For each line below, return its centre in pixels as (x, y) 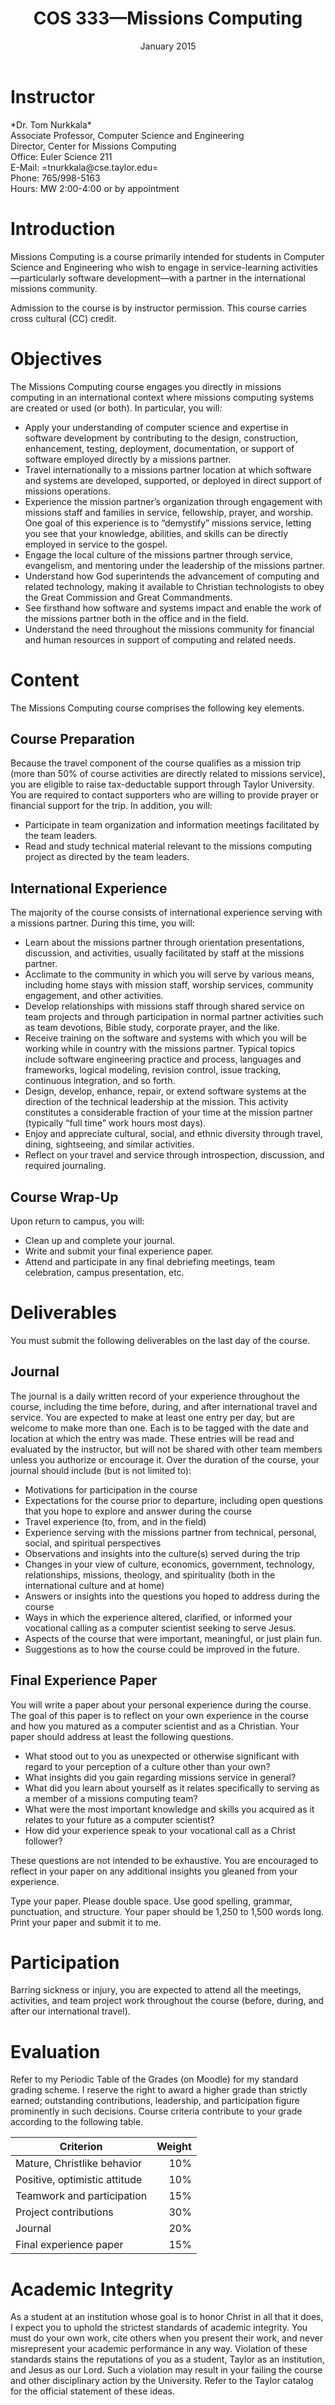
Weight (174, 2147)
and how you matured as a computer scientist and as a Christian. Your (155, 1726)
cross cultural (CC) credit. (63, 318)
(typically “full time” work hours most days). (115, 1123)
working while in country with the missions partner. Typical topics (160, 1049)
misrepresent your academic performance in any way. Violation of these (159, 2349)
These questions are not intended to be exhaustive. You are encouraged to (164, 1860)
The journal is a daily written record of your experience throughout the (155, 1396)
